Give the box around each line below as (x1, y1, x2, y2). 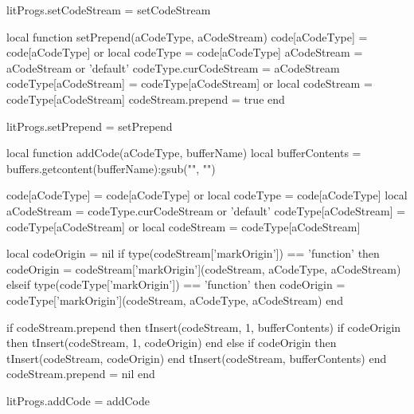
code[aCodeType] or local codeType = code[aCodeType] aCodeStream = (6, 44, 363, 61)
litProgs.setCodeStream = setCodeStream (6, 2, 211, 18)
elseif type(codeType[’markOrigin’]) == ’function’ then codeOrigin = (6, 276, 346, 293)
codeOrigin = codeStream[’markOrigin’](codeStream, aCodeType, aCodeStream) (6, 260, 401, 277)
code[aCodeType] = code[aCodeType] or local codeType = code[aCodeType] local (6, 187, 408, 203)
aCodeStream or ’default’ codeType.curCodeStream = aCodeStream (6, 59, 340, 76)
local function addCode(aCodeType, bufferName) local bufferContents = (6, 144, 361, 161)
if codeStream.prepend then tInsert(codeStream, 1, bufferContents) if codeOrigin (6, 318, 401, 335)
